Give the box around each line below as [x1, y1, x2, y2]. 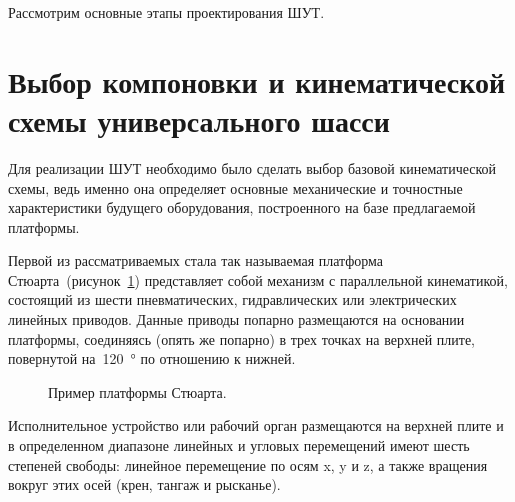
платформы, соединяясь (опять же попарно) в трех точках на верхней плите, [8, 328, 475, 349]
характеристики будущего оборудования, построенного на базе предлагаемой [8, 197, 476, 218]
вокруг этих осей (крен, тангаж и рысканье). [8, 474, 281, 495]
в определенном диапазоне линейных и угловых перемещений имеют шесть [8, 435, 470, 456]
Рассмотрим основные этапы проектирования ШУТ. [8, 2, 325, 22]
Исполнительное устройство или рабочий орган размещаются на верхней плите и [8, 415, 504, 436]
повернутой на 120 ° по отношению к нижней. [8, 348, 296, 369]
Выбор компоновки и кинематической [8, 60, 506, 101]
